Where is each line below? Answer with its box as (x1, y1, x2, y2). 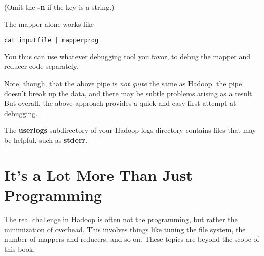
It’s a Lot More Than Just (4, 164, 193, 185)
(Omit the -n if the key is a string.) (4, 2, 115, 12)
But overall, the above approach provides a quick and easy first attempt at (4, 98, 236, 108)
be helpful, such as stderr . (4, 135, 88, 145)
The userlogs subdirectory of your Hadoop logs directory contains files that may (4, 125, 256, 135)
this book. (4, 243, 35, 254)
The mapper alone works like (4, 18, 94, 29)
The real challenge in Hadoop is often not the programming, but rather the (4, 213, 238, 224)
